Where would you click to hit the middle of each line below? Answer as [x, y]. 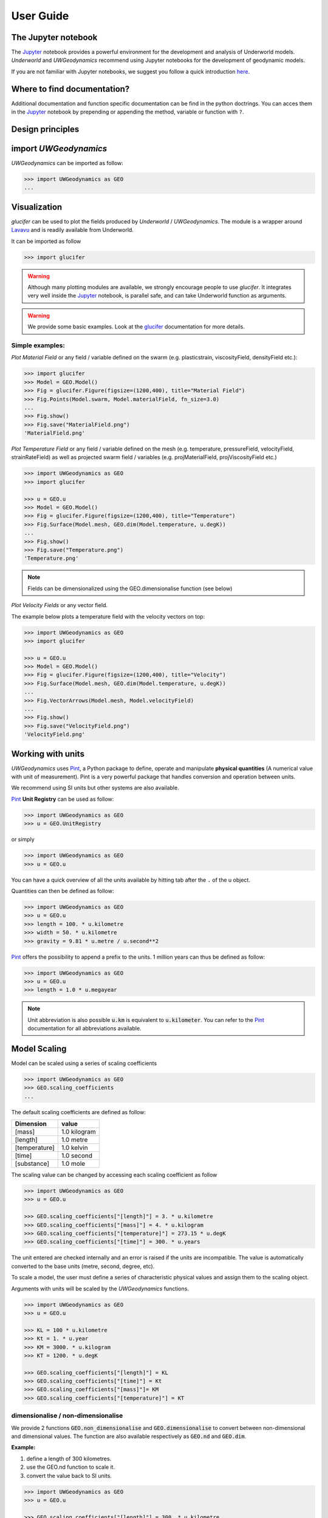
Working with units [48, 754]
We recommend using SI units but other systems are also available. [95, 788]
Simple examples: [38, 345]
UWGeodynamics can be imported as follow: [67, 163]
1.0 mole [73, 1164]
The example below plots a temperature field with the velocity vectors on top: [108, 616]
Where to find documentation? [70, 89]
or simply [23, 839]
